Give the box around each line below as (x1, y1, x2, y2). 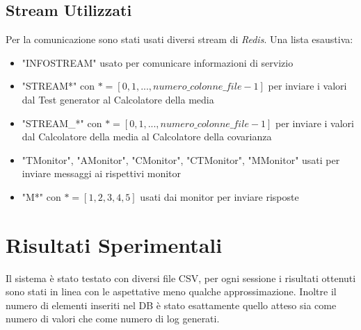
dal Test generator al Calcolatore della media (22, 92, 214, 106)
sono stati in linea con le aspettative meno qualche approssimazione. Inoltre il (6, 284, 337, 299)
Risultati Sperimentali (6, 230, 223, 258)
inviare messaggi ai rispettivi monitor (22, 166, 182, 181)
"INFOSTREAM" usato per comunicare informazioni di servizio (22, 55, 294, 69)
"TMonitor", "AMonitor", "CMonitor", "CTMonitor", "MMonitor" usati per (22, 152, 340, 167)
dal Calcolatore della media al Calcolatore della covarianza (22, 129, 272, 144)
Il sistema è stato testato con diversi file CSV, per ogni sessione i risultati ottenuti (6, 270, 356, 285)
